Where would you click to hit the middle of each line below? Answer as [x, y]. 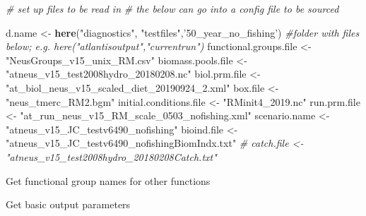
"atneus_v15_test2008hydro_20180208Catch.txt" [111, 156]
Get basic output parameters [68, 204]
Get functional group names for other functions [108, 180]
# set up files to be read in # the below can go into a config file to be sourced [172, 8]
